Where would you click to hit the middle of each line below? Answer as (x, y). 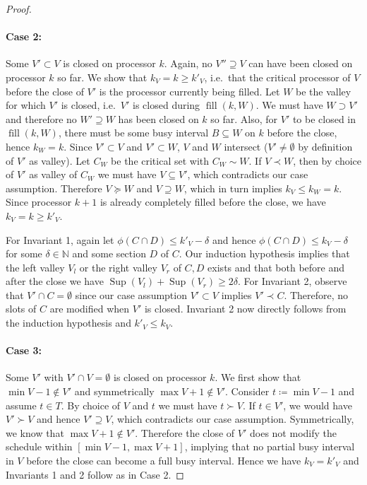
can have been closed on (301, 63)
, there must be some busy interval (133, 133)
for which (26, 105)
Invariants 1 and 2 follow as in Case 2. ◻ (95, 474)
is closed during (167, 105)
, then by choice (327, 160)
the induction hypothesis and (68, 323)
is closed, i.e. (88, 105)
